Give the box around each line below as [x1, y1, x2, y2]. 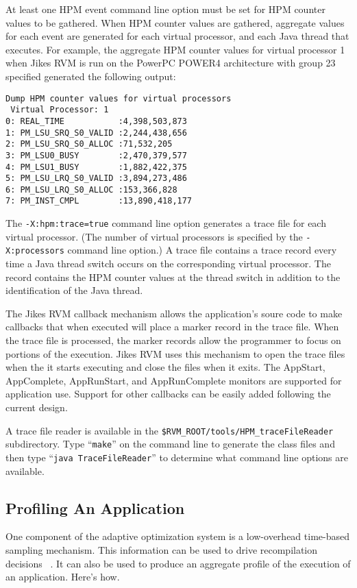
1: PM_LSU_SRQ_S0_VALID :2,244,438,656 [5, 127, 187, 138]
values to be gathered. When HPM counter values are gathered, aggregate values [5, 15, 345, 29]
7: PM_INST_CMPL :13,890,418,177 [5, 196, 193, 206]
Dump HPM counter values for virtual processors [5, 93, 232, 103]
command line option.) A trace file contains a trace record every [67, 243, 337, 257]
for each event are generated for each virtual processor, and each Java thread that [5, 29, 349, 43]
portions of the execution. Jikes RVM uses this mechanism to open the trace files [5, 346, 345, 360]
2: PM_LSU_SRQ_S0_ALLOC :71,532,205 [5, 139, 173, 149]
